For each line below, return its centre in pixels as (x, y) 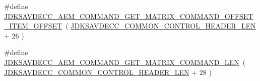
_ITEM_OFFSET (33, 26)
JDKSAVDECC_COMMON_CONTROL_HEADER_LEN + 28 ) (108, 72)
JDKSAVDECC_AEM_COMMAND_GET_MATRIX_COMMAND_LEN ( (125, 62)
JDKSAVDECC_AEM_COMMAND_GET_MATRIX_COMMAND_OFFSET (129, 16)
